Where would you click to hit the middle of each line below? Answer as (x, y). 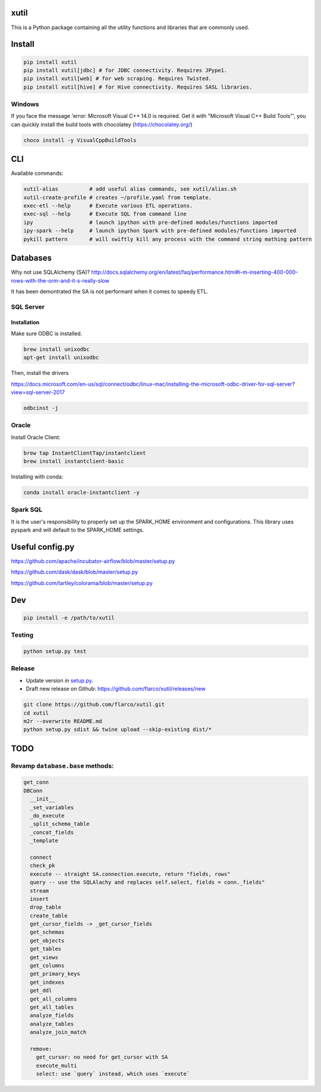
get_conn (36, 782)
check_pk (43, 866)
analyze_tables (52, 1024)
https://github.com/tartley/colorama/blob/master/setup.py (82, 583)
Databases (32, 258)
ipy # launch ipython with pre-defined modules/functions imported (150, 222)
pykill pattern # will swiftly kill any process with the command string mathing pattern (168, 239)
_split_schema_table (60, 824)
